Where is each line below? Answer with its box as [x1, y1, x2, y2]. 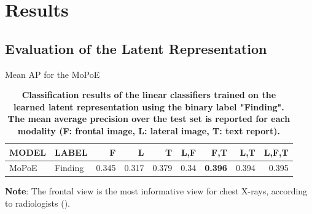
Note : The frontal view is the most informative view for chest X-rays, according [5, 185, 308, 197]
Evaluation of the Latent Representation [5, 39, 267, 58]
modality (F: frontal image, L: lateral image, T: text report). [17, 124, 280, 137]
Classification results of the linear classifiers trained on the [21, 88, 276, 101]
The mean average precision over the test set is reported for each [7, 112, 291, 125]
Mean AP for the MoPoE [5, 67, 100, 80]
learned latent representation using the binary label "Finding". [13, 100, 284, 113]
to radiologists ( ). [5, 197, 70, 210]
